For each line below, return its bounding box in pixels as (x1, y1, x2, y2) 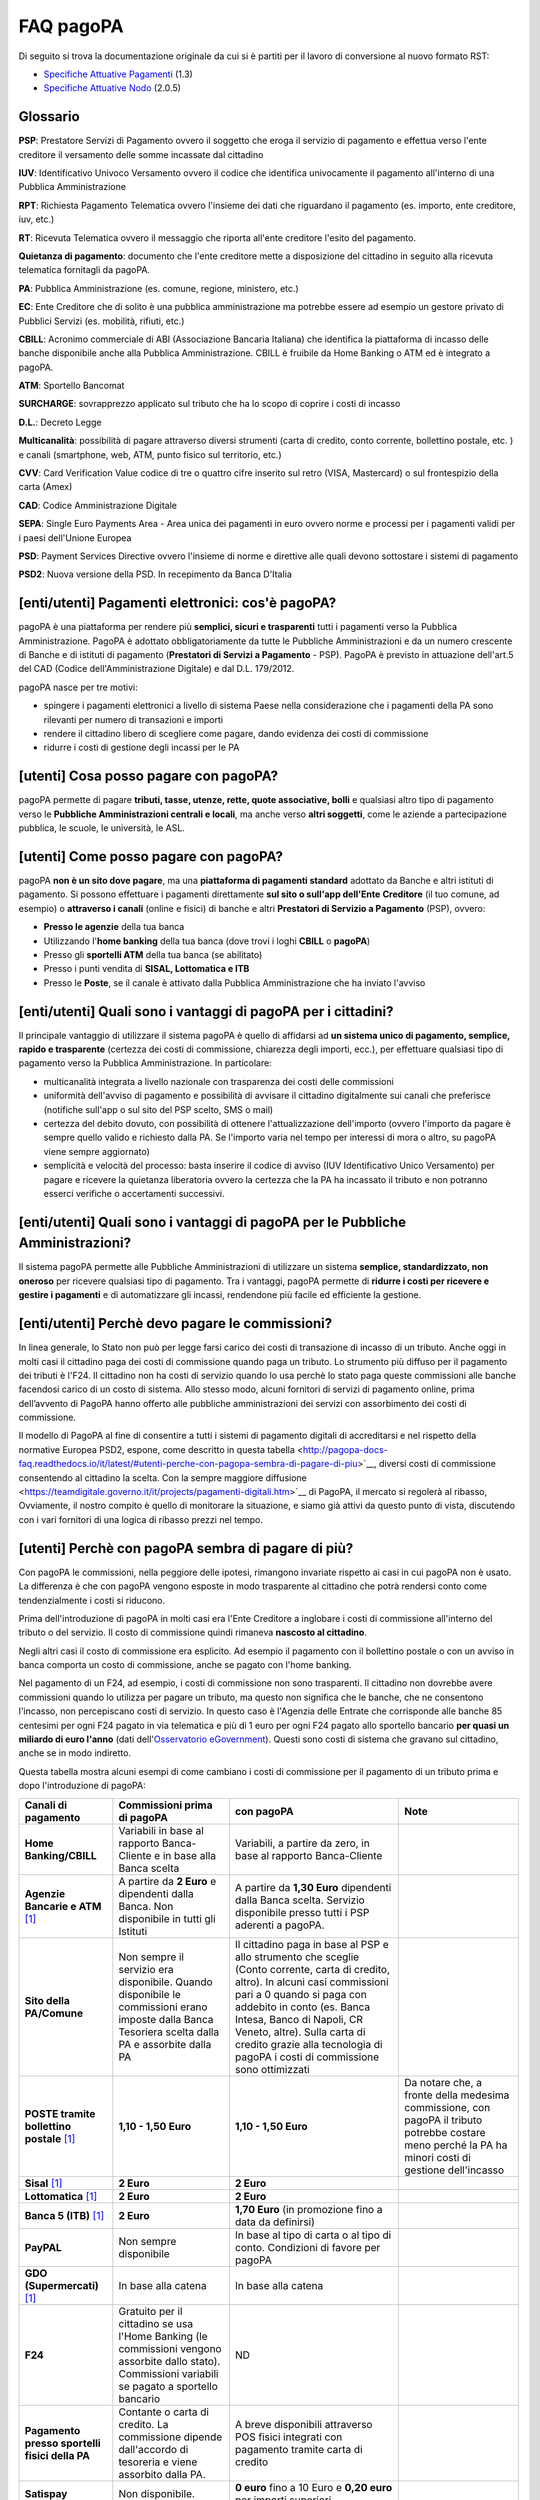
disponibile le (118, 1987, 182, 2001)
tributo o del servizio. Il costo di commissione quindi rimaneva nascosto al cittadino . (18, 1626, 367, 1639)
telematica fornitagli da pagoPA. (18, 264, 150, 276)
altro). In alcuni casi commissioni (235, 1975, 389, 1989)
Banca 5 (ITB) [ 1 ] (24, 2208, 105, 2222)
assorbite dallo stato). (118, 2354, 221, 2368)
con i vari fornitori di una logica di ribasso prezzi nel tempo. (18, 1513, 264, 1525)
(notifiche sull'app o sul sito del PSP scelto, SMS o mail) (43, 1103, 274, 1115)
